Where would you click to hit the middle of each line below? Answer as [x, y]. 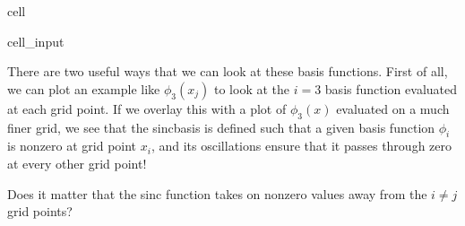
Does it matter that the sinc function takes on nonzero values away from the [217, 193]
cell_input [36, 41]
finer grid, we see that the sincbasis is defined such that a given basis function [221, 127]
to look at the [252, 88]
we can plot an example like [84, 88]
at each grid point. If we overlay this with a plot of [147, 108]
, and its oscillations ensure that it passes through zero [301, 146]
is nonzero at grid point [72, 146]
